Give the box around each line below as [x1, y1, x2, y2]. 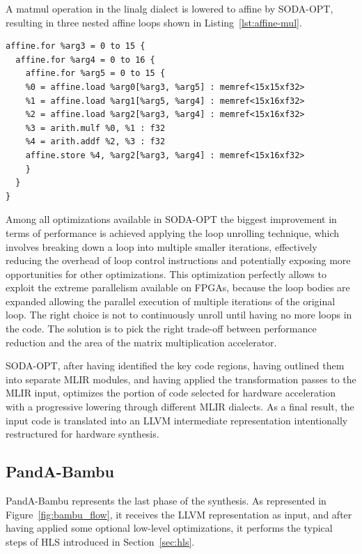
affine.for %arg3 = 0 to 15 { [6, 41, 145, 52]
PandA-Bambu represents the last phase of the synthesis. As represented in [6, 493, 326, 508]
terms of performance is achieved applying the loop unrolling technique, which [6, 225, 340, 240]
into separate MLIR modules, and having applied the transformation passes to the [6, 371, 356, 386]
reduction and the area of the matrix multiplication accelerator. [6, 334, 277, 349]
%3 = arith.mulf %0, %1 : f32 [25, 123, 166, 133]
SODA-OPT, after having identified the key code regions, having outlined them [6, 358, 345, 373]
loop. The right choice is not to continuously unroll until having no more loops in [6, 307, 352, 322]
